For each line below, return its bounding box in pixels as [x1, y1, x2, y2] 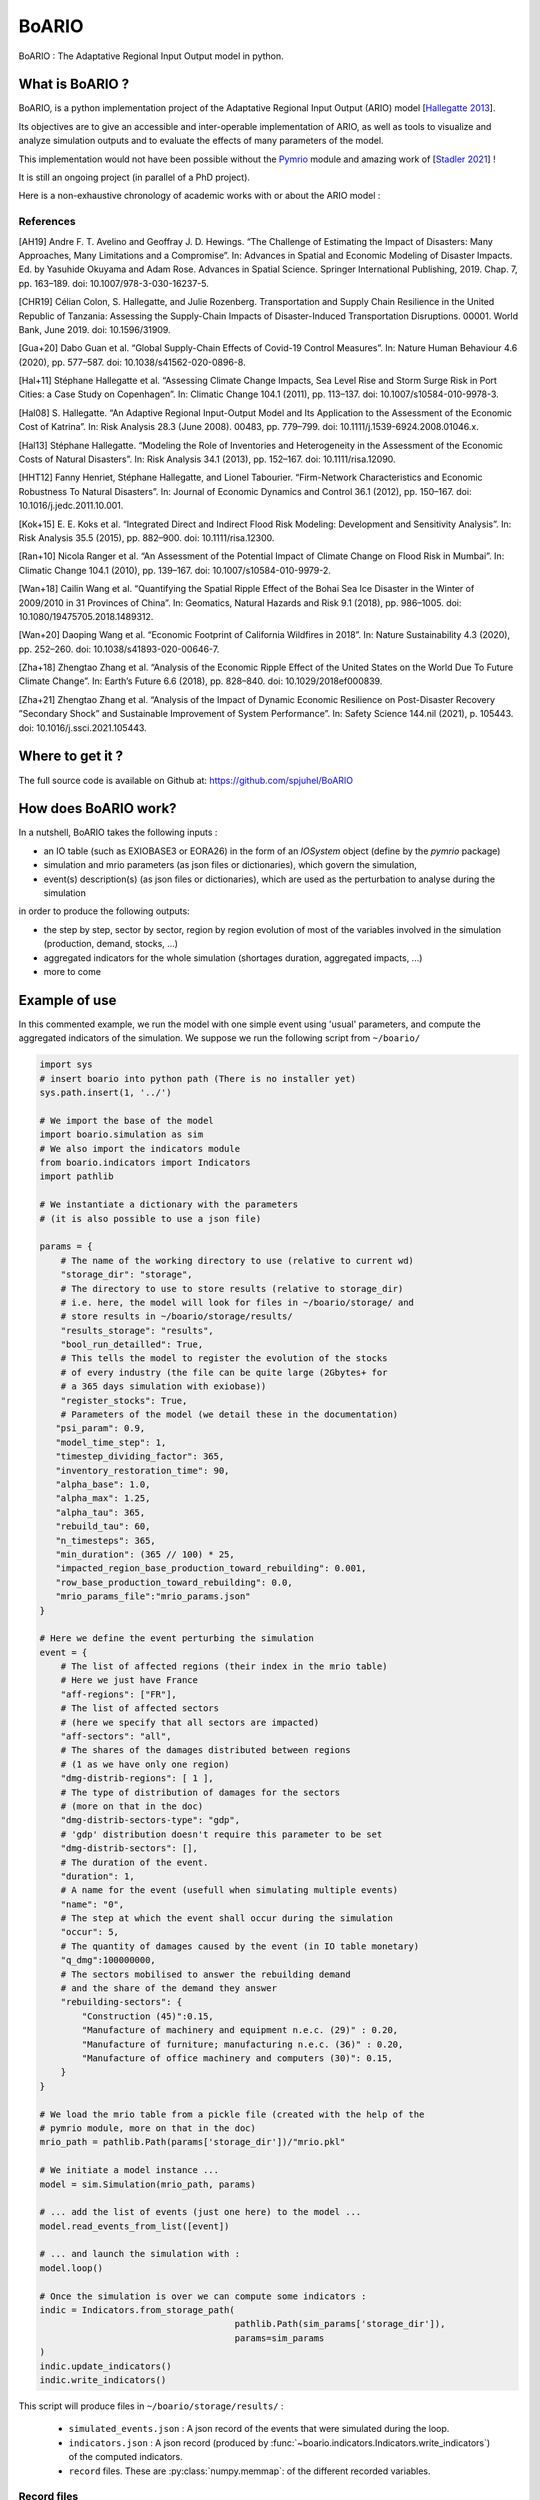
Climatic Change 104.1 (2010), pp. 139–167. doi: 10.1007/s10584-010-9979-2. [18, 564, 332, 576]
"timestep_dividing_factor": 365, [55, 1451, 225, 1462]
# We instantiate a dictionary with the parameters [39, 1199, 299, 1210]
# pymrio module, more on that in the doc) [39, 2122, 257, 2134]
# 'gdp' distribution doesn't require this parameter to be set [60, 1828, 383, 1840]
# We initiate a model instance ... [39, 2165, 220, 2176]
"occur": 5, [60, 1926, 120, 1938]
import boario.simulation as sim [39, 1129, 204, 1140]
